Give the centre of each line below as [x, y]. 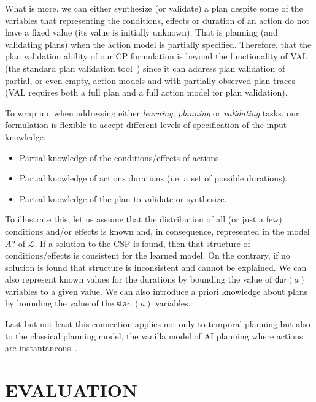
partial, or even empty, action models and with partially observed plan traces [150, 80]
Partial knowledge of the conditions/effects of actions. [120, 157]
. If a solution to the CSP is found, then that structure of [142, 243]
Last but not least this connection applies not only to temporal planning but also [158, 324]
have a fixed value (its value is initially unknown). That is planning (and [141, 32]
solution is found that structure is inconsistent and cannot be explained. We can [156, 267]
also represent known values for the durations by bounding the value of [139, 279]
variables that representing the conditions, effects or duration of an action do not [157, 20]
